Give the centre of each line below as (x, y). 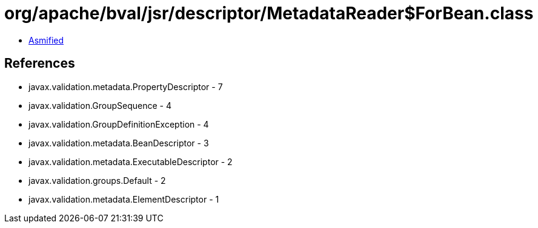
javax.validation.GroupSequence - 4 (100, 105)
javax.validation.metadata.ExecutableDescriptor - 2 (131, 161)
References (40, 64)
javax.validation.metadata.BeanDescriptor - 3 (119, 143)
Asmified (46, 40)
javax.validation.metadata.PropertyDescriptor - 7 (126, 86)
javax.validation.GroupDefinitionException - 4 (119, 124)
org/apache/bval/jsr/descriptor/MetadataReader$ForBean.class (269, 13)
